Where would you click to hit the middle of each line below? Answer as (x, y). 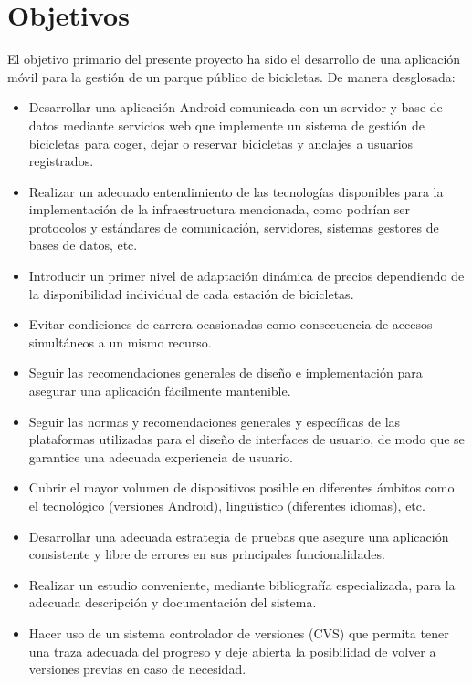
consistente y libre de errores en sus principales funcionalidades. (207, 554)
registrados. (61, 161)
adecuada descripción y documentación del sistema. (173, 602)
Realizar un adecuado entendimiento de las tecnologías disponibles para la (236, 191)
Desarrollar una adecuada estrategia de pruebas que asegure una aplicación (239, 536)
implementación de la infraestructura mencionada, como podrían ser (220, 209)
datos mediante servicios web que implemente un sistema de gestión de (227, 124)
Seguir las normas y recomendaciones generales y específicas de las (215, 421)
